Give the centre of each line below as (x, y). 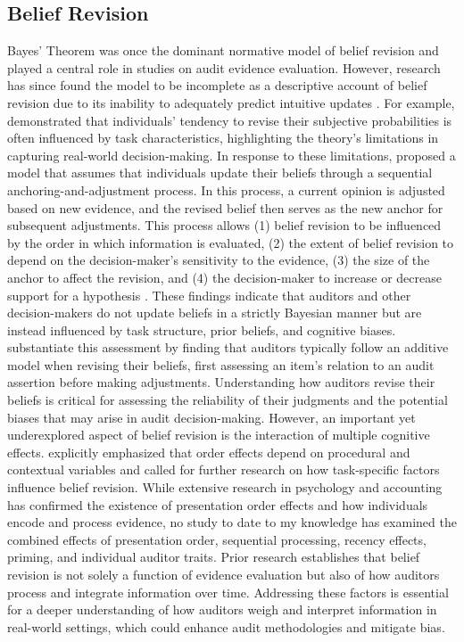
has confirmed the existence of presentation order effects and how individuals (218, 504)
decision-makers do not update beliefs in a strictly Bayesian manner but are (215, 313)
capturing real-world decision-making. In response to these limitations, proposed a (232, 155)
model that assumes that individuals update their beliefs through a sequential (220, 173)
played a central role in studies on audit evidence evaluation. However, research (224, 67)
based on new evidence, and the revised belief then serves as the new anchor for (225, 207)
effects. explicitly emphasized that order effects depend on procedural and (209, 452)
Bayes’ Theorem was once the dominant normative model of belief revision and (223, 50)
